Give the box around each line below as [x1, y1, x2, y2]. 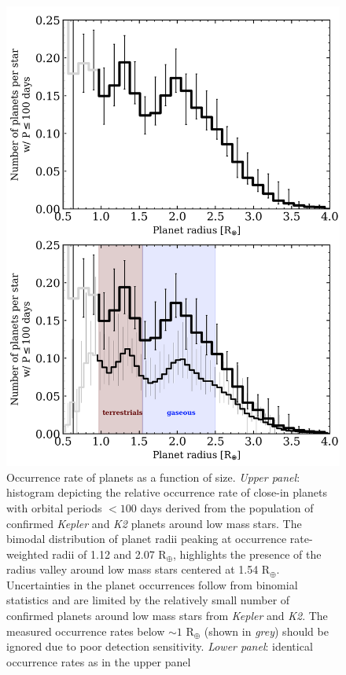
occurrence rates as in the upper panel [6, 653, 191, 669]
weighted [6, 545, 49, 562]
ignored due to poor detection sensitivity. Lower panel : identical [6, 638, 313, 655]
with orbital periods [6, 499, 102, 515]
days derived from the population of [140, 499, 314, 515]
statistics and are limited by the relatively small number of [6, 592, 290, 608]
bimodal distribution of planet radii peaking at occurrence [6, 530, 287, 547]
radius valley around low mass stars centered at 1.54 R [6, 561, 271, 578]
